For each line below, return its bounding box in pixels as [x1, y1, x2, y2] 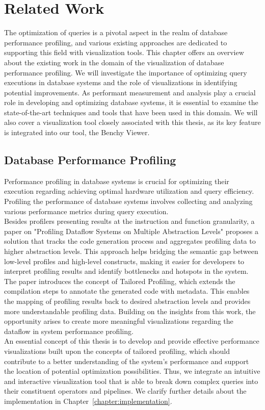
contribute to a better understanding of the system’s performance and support [4, 355, 249, 366]
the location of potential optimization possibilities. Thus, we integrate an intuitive [4, 366, 260, 376]
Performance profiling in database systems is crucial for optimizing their [4, 175, 229, 186]
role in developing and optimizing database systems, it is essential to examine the [4, 97, 258, 108]
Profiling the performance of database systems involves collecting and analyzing [4, 196, 253, 207]
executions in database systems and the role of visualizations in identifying [4, 77, 237, 88]
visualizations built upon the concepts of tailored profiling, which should [4, 345, 230, 356]
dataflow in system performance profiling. [4, 325, 134, 336]
